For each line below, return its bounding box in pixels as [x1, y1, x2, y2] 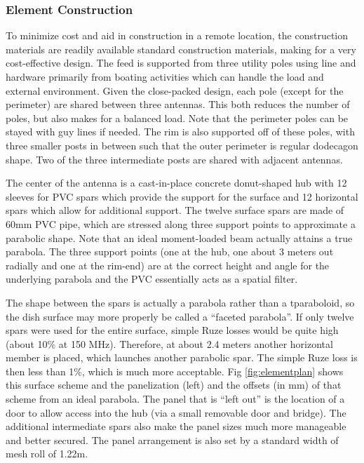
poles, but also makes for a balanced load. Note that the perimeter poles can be [6, 110, 349, 125]
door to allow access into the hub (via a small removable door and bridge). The [6, 405, 346, 420]
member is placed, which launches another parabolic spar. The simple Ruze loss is [6, 350, 358, 365]
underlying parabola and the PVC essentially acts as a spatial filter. [6, 271, 298, 286]
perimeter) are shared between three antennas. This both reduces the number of [6, 97, 350, 112]
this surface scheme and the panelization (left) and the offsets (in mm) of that [6, 377, 342, 392]
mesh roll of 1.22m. [6, 446, 88, 461]
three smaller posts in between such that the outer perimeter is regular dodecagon [6, 137, 358, 152]
